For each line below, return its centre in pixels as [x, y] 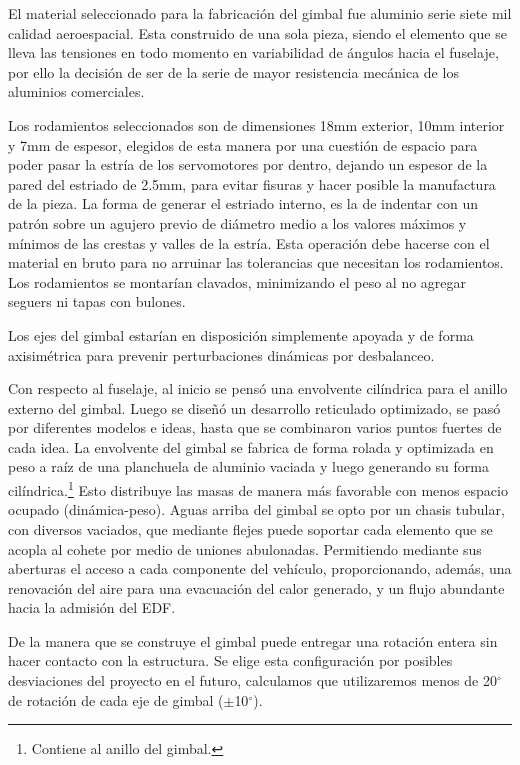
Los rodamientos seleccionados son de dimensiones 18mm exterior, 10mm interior [256, 124]
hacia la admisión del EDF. [92, 607]
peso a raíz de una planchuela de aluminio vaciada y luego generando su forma [248, 466]
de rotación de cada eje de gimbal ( [116, 699]
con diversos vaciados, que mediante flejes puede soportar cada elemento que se [250, 528]
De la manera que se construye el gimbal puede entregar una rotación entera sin [253, 640]
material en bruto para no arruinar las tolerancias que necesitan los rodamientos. [256, 262]
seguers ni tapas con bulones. [97, 301]
